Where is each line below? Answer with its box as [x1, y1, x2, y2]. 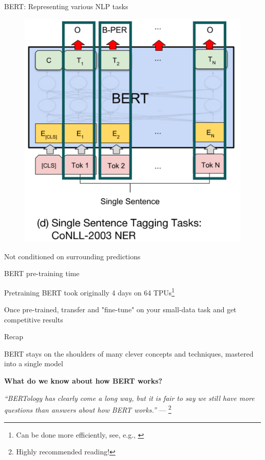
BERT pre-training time [4, 268, 79, 279]
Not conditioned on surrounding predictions [4, 251, 141, 261]
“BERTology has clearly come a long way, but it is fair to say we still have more [4, 392, 255, 403]
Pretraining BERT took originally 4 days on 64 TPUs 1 [4, 285, 175, 297]
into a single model [4, 358, 63, 369]
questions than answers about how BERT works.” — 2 [4, 403, 172, 415]
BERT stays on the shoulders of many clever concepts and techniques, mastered [4, 348, 254, 359]
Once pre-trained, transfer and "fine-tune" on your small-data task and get [4, 304, 236, 315]
